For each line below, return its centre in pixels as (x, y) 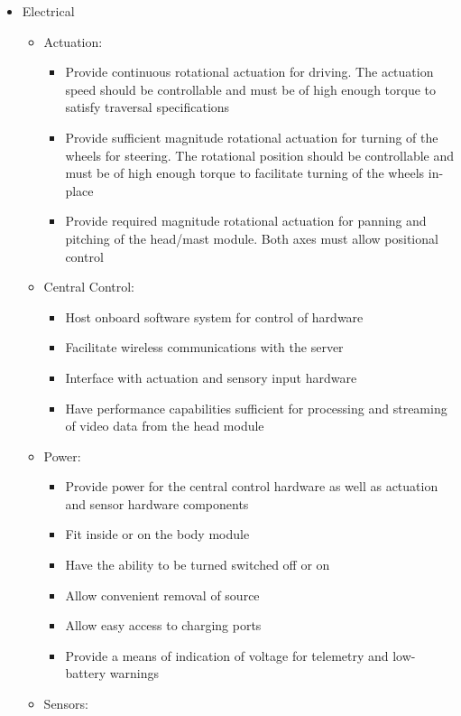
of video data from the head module (165, 426)
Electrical (48, 11)
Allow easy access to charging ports (163, 625)
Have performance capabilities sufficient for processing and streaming (256, 408)
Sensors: (66, 704)
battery (86, 673)
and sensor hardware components (157, 503)
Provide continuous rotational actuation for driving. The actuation (249, 72)
